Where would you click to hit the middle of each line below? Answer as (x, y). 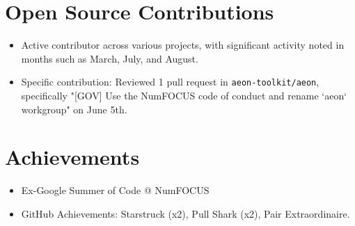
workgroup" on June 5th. (74, 109)
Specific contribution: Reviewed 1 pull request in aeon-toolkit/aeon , (170, 82)
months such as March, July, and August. (110, 58)
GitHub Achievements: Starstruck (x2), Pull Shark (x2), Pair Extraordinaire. (186, 213)
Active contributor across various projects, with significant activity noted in (183, 45)
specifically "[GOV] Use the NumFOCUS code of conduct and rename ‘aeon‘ (184, 95)
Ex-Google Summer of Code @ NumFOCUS (115, 190)
